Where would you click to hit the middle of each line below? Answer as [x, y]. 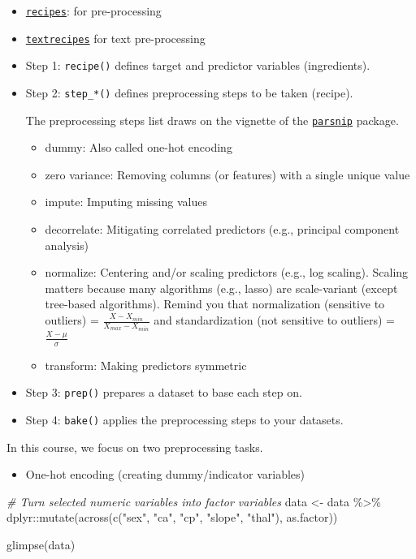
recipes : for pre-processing [93, 11]
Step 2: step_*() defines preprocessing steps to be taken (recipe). [189, 92]
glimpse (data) [41, 544]
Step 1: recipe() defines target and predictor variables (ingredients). [198, 65]
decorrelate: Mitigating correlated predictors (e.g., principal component [222, 229]
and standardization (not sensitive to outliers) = [274, 320]
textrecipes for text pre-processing [115, 38]
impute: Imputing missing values [126, 202]
